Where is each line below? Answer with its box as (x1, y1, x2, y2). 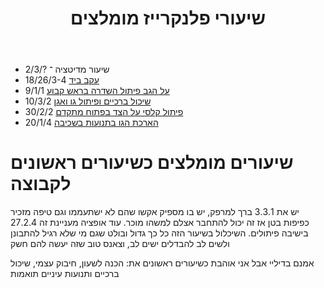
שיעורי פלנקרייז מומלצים (70, 7, 266, 30)
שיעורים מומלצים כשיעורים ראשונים (10, 152, 294, 174)
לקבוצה (10, 173, 72, 196)
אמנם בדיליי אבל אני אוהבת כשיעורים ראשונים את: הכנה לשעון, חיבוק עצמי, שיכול (10, 257, 315, 269)
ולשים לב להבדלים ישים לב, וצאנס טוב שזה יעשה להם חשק (10, 238, 230, 250)
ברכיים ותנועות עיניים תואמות (10, 268, 120, 280)
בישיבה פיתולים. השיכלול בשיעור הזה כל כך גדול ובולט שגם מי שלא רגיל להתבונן (10, 227, 309, 239)
